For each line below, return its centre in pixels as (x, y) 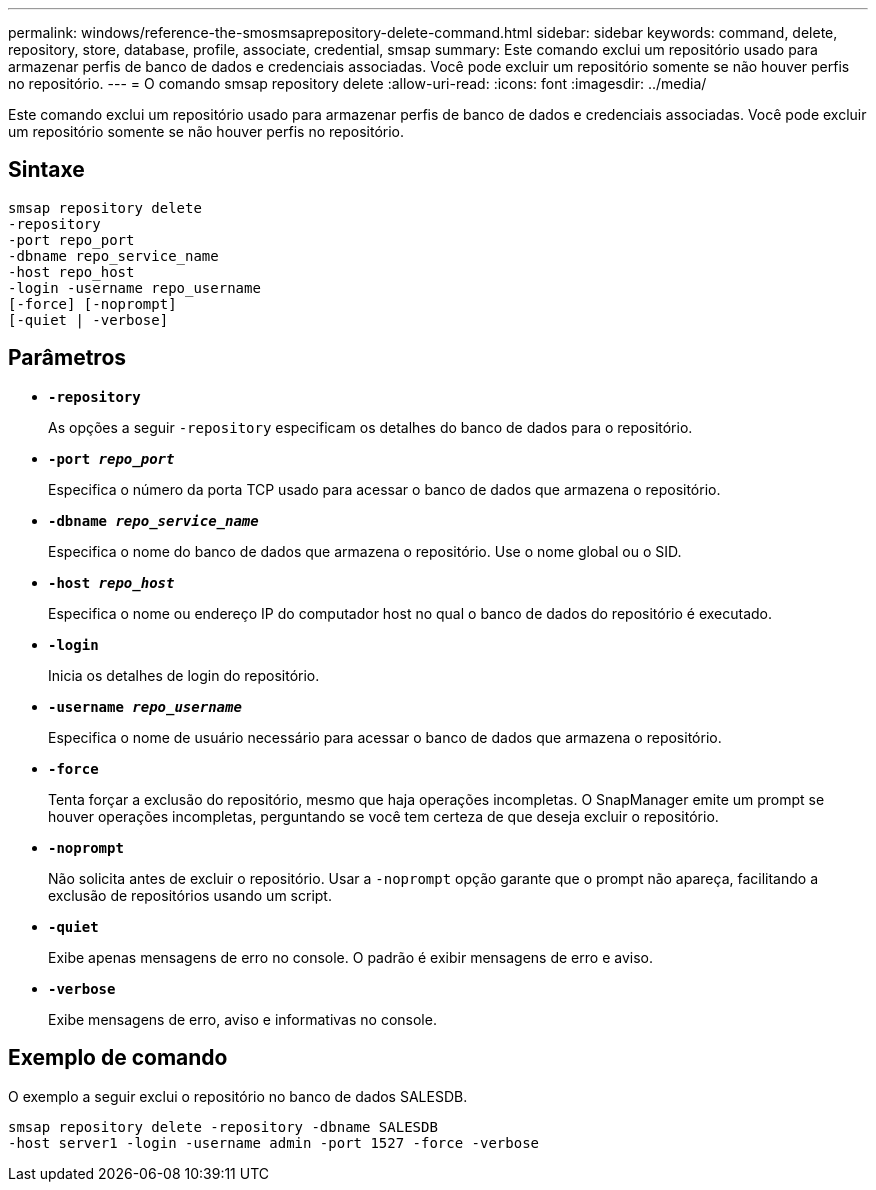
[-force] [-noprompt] (92, 303)
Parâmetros (67, 358)
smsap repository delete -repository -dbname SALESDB (223, 1126)
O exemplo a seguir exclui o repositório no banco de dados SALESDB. (238, 1096)
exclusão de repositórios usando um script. (190, 895)
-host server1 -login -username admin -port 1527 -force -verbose (274, 1142)
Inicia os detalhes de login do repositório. (184, 675)
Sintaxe (46, 170)
